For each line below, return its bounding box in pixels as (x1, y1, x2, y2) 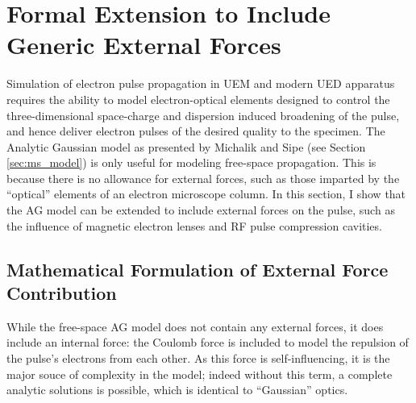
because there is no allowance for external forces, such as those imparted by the (6, 169, 400, 186)
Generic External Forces (6, 28, 281, 61)
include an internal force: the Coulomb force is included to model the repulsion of (6, 334, 409, 351)
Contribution (6, 280, 117, 305)
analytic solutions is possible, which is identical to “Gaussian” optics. (6, 381, 348, 398)
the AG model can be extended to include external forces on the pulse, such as (6, 201, 395, 218)
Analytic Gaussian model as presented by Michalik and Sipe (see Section (6, 138, 366, 155)
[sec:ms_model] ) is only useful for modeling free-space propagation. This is (6, 154, 376, 171)
